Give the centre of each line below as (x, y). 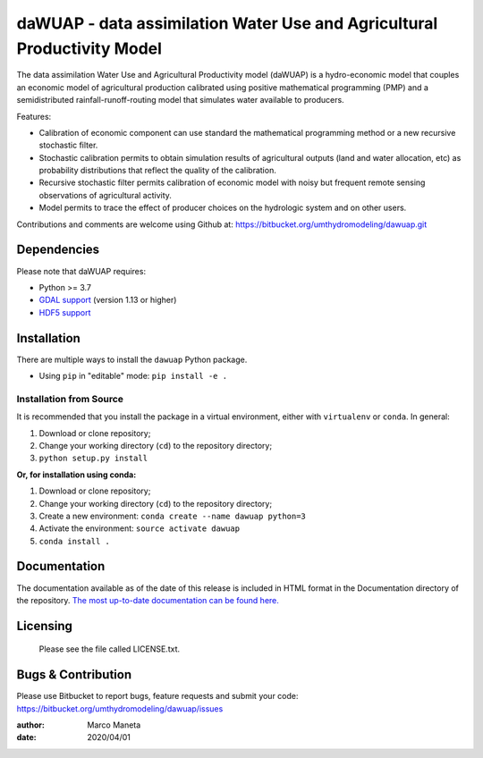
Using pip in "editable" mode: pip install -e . (133, 376)
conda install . (75, 541)
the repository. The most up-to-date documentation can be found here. (148, 600)
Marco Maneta (114, 725)
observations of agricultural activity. (105, 195)
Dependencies (58, 250)
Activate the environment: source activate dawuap (140, 528)
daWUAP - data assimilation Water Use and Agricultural (227, 23)
